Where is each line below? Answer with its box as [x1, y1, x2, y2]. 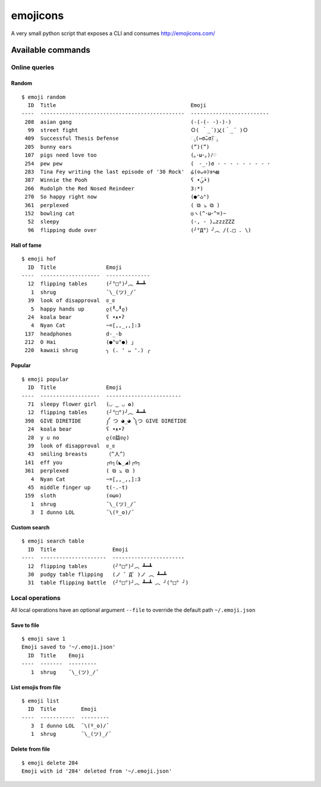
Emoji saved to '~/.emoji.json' [21, 644, 116, 651]
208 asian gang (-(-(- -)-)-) [24, 118, 232, 125]
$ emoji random [21, 93, 66, 101]
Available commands [11, 45, 90, 55]
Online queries [11, 63, 55, 71]
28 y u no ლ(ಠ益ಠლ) [27, 434, 130, 441]
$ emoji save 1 [21, 635, 66, 642]
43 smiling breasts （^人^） [27, 451, 128, 457]
